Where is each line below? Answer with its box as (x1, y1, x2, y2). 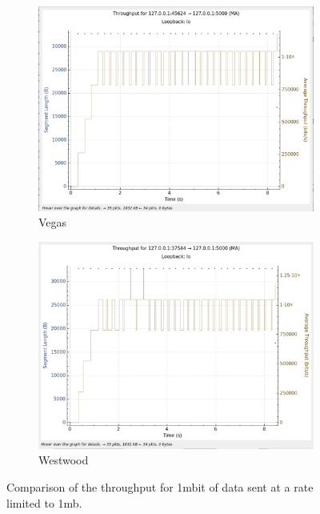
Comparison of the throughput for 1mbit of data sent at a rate (6, 479, 314, 496)
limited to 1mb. (6, 494, 82, 511)
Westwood (38, 452, 89, 468)
